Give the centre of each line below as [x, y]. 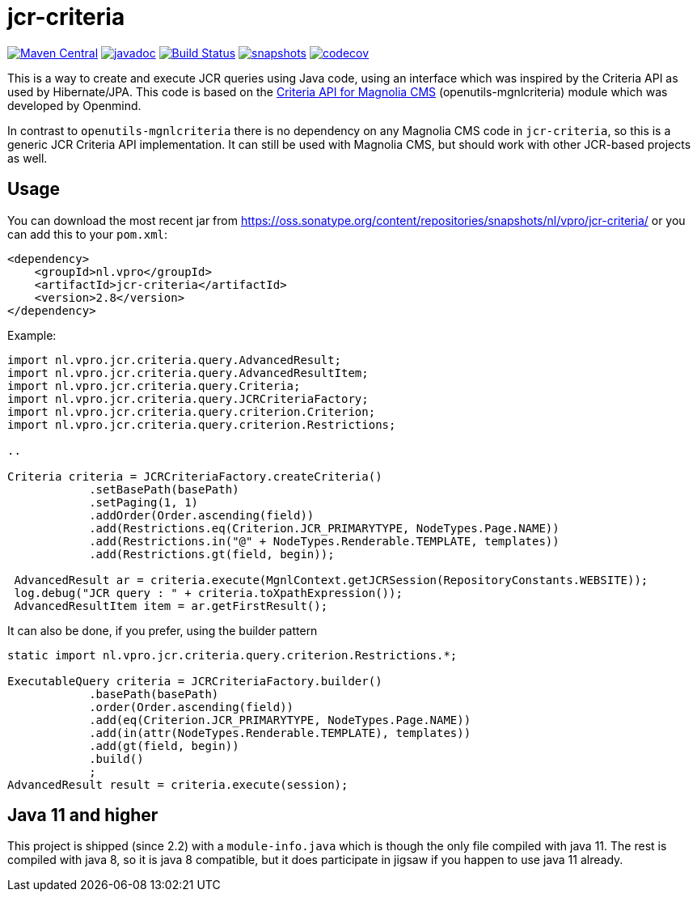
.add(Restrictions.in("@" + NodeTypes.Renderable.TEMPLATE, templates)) [324, 541]
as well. [27, 158]
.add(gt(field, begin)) [164, 746]
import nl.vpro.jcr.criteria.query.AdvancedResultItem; [188, 373]
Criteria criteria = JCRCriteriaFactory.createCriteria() [195, 476]
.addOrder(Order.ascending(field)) [202, 515]
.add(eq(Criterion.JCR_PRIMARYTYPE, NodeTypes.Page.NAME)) [280, 720]
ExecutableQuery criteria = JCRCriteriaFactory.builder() [195, 681]
